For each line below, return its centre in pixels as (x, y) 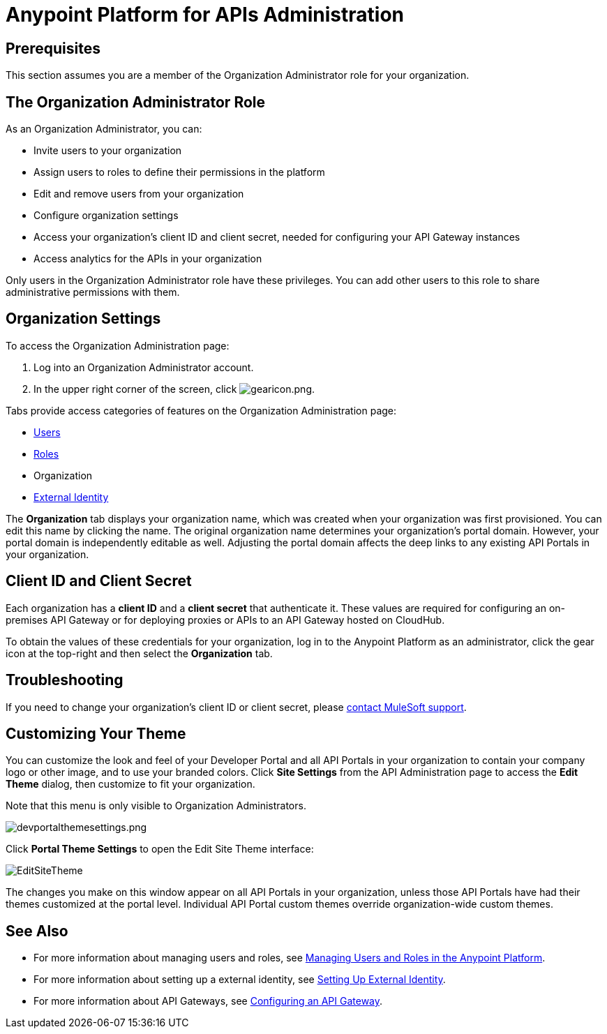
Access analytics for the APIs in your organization (148, 259)
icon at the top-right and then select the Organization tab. (139, 653)
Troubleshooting (65, 680)
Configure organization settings (106, 216)
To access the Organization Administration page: (118, 345)
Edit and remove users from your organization (139, 194)
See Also (37, 931)
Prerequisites (53, 48)
